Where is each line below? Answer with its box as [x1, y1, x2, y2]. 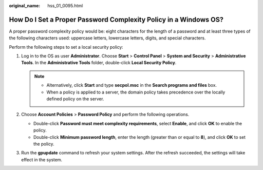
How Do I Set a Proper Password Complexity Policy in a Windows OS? [9, 15, 224, 24]
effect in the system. [21, 156, 63, 163]
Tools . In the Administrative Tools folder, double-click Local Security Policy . [21, 60, 177, 66]
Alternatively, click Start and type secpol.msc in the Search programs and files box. [46, 82, 217, 88]
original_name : [9, 3, 40, 8]
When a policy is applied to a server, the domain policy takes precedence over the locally [46, 89, 225, 95]
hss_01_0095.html [47, 3, 83, 8]
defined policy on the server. [46, 96, 104, 102]
